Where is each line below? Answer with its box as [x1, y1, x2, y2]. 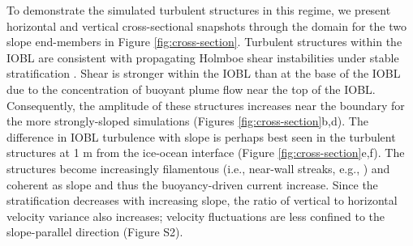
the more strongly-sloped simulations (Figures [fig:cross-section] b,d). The [6, 112, 368, 129]
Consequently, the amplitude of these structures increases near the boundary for [6, 96, 405, 113]
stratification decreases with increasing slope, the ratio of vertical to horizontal [6, 192, 398, 209]
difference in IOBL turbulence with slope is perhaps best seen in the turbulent [6, 128, 396, 145]
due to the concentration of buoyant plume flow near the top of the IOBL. [6, 80, 376, 97]
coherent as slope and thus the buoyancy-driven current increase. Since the [6, 176, 378, 193]
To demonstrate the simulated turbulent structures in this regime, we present [6, 2, 391, 18]
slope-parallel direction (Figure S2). [6, 223, 183, 240]
